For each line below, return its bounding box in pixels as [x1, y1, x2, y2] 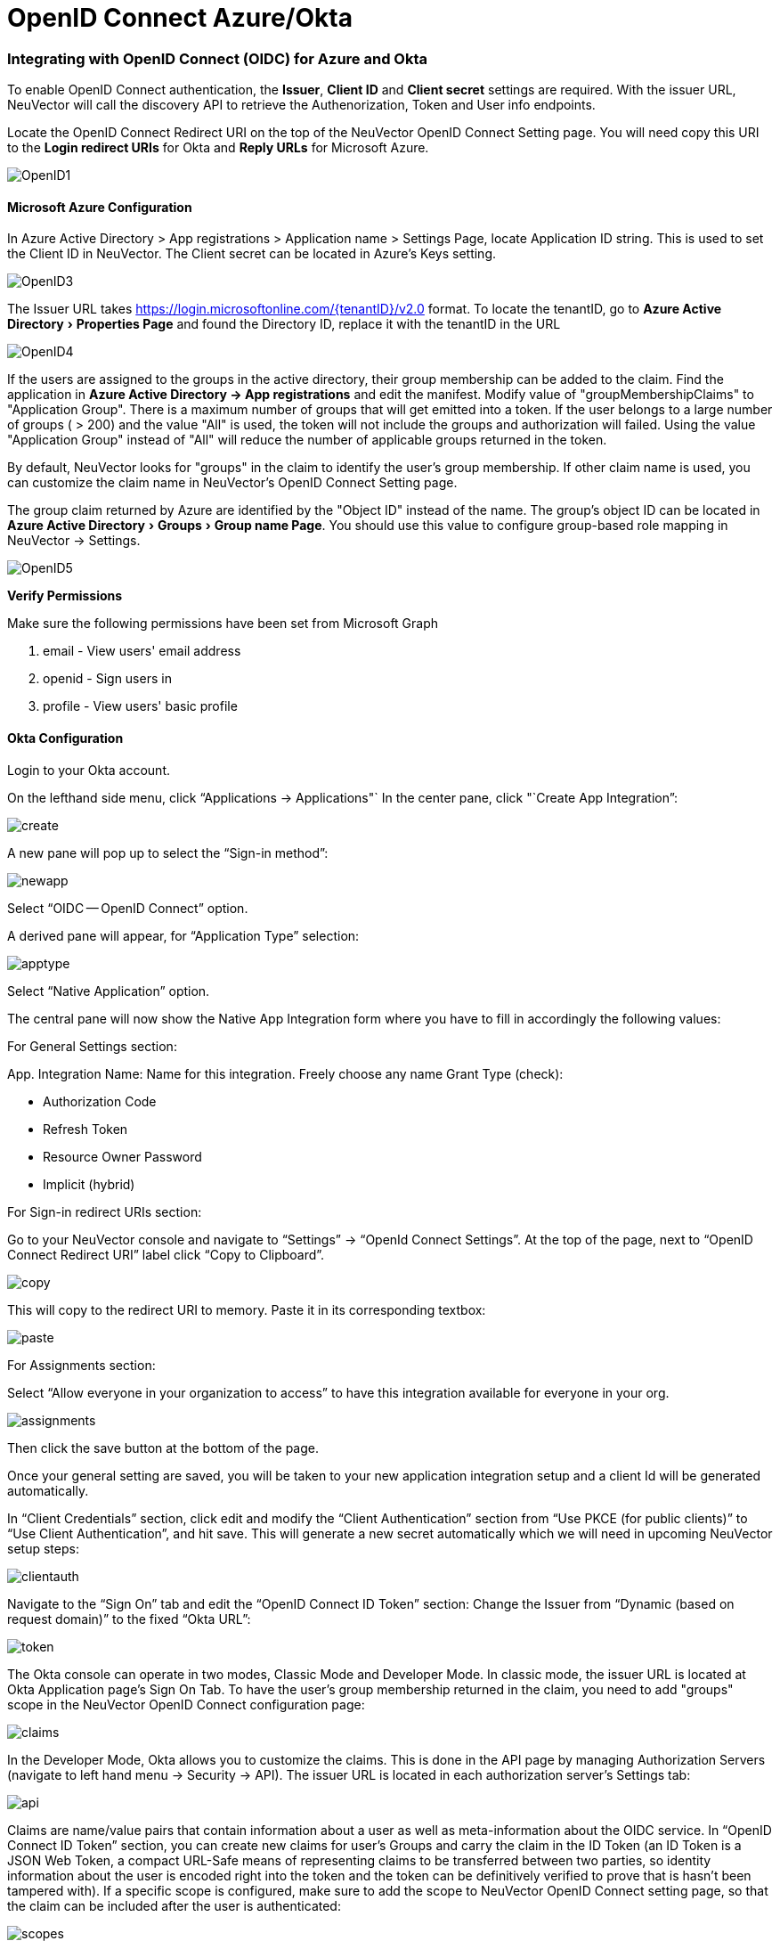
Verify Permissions [7, 588, 123, 604]
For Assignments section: [7, 1357, 156, 1373]
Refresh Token [43, 1121, 128, 1137]
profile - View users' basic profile [43, 698, 238, 714]
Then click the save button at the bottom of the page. [7, 1439, 320, 1456]
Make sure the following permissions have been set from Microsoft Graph [7, 616, 439, 632]
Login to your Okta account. [7, 762, 170, 778]
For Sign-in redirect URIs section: [7, 1203, 202, 1219]
